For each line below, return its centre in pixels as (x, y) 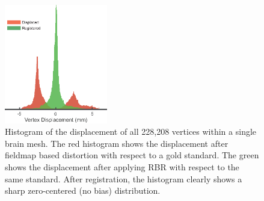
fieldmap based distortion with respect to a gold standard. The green (132, 155)
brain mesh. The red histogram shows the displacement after (117, 143)
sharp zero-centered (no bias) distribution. (83, 190)
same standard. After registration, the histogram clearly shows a (124, 178)
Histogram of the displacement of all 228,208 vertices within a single (131, 131)
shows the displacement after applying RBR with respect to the (122, 167)
